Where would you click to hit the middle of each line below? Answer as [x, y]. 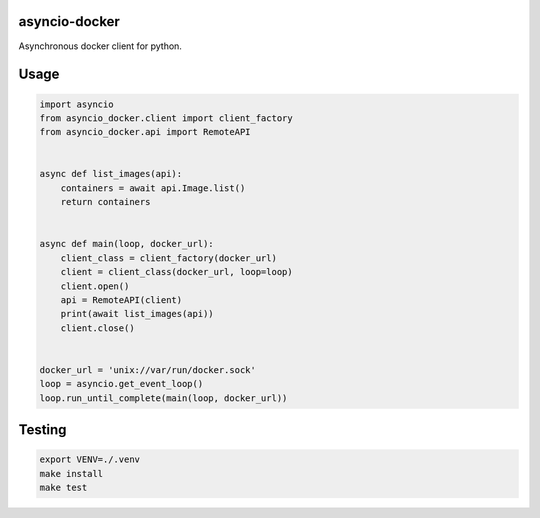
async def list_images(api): [111, 174]
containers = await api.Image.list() [153, 188]
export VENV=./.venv [89, 459]
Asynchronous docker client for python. [100, 46]
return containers [105, 202]
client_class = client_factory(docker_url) [168, 258]
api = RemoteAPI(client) [121, 299]
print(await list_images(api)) [137, 314]
